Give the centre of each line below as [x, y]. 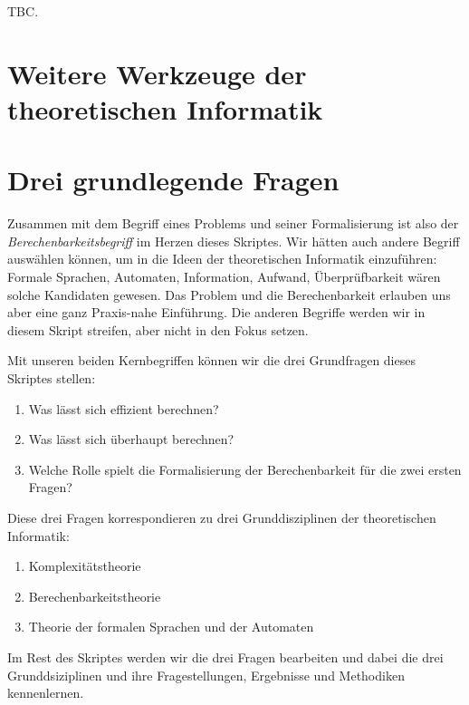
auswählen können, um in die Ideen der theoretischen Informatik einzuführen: [222, 259]
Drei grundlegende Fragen [173, 180]
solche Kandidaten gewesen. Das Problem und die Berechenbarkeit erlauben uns [229, 294]
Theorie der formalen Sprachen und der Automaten [171, 627]
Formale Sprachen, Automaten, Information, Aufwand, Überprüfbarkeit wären [224, 277]
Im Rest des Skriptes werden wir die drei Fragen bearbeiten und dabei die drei [225, 657]
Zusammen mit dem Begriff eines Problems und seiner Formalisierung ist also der [233, 223]
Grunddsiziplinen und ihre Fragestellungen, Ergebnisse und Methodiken [206, 675]
